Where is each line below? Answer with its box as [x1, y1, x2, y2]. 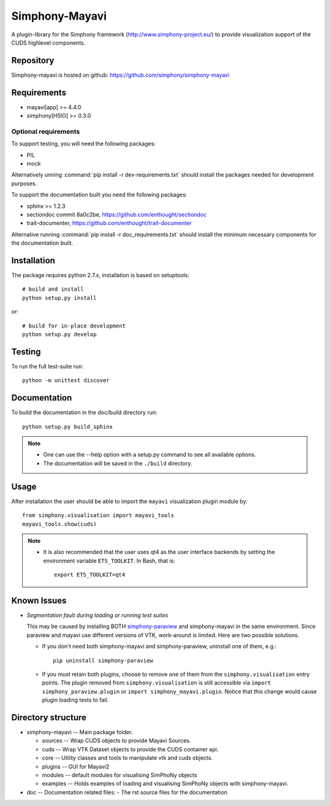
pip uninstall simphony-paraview [53, 657, 153, 664]
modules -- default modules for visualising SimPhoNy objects [42, 771, 197, 778]
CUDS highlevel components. [11, 39, 86, 46]
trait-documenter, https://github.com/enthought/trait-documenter [26, 220, 192, 227]
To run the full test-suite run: [11, 363, 84, 370]
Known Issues [11, 595, 67, 605]
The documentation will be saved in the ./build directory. [43, 459, 192, 467]
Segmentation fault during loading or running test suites [26, 611, 169, 619]
